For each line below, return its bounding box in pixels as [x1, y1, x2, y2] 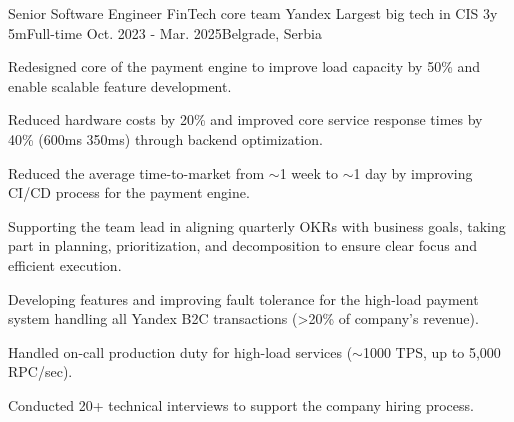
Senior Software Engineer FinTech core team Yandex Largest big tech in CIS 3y [8, 3, 498, 23]
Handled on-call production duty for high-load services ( [8, 341, 353, 362]
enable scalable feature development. [8, 75, 232, 96]
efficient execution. [8, 254, 122, 275]
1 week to [279, 162, 338, 183]
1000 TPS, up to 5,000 [362, 341, 501, 362]
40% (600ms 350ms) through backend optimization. [8, 128, 323, 149]
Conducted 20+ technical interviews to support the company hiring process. [8, 394, 474, 415]
